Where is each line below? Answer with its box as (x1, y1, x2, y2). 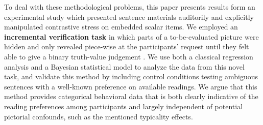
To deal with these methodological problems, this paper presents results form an (4, 2, 255, 12)
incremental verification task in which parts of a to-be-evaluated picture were (4, 31, 259, 42)
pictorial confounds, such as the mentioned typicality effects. (4, 111, 193, 121)
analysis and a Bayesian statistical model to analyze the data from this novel (4, 61, 245, 72)
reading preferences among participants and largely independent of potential (4, 101, 243, 111)
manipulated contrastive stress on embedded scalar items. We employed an (4, 21, 238, 32)
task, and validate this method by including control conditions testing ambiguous (4, 71, 258, 82)
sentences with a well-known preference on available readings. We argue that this (4, 81, 257, 91)
